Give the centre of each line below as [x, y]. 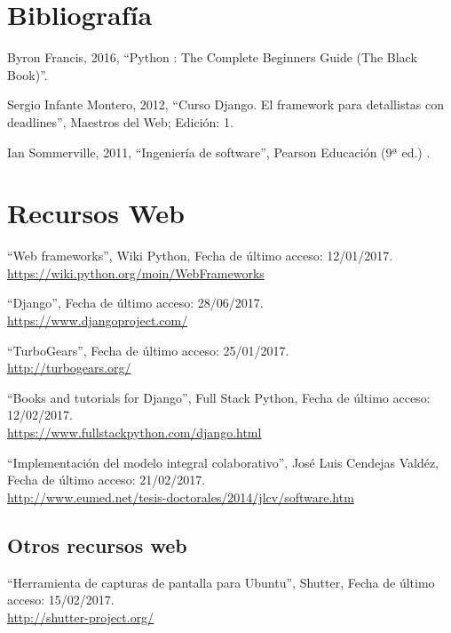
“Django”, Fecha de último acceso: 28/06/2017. [135, 303]
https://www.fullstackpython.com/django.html [135, 432]
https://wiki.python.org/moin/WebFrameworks [136, 272]
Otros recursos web [97, 545]
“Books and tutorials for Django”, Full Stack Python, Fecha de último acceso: [219, 397]
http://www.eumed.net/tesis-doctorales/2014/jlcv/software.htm [181, 497]
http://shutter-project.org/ [81, 617]
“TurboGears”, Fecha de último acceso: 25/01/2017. [148, 350]
